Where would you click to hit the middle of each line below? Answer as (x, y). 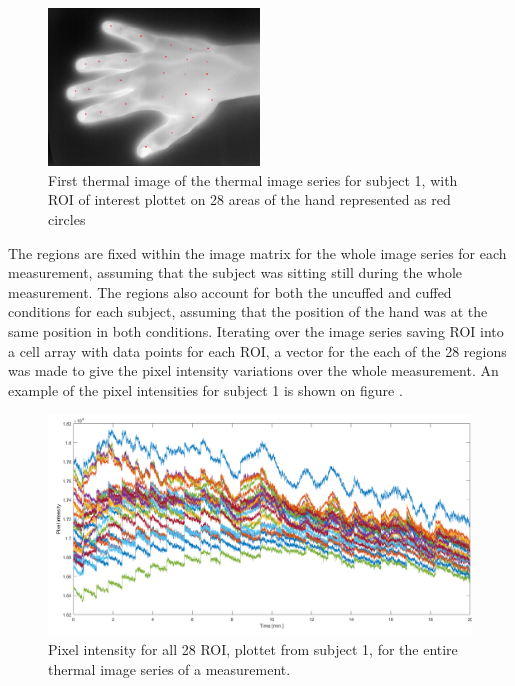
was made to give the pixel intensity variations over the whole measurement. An (253, 370)
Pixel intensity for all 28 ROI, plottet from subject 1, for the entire (253, 649)
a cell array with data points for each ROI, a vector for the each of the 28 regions (257, 350)
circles (67, 219)
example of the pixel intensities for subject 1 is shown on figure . (205, 389)
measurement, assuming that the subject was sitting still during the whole (235, 272)
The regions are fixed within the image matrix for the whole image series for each (257, 252)
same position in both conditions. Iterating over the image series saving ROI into (256, 331)
